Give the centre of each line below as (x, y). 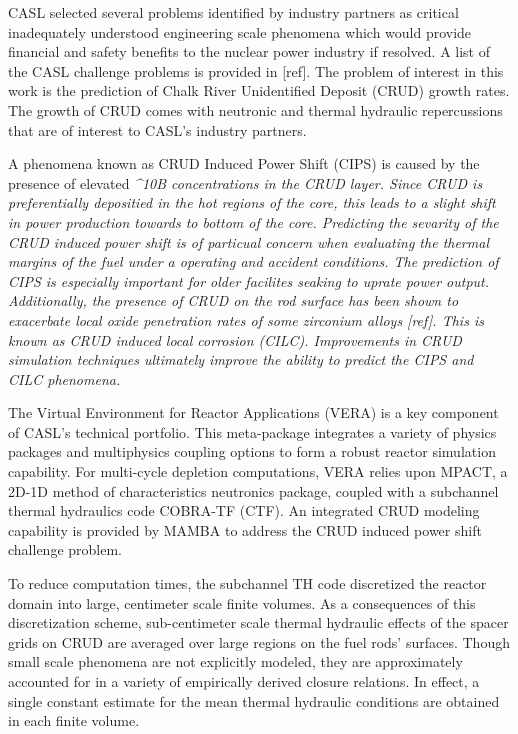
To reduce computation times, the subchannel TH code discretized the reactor (247, 583)
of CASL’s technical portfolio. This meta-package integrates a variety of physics (252, 431)
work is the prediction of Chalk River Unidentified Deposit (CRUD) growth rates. (259, 90)
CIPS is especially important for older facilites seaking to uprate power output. (249, 280)
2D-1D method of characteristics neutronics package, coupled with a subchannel (253, 490)
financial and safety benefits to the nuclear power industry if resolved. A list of (249, 51)
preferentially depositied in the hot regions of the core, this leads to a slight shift (252, 202)
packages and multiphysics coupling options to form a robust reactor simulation (252, 451)
